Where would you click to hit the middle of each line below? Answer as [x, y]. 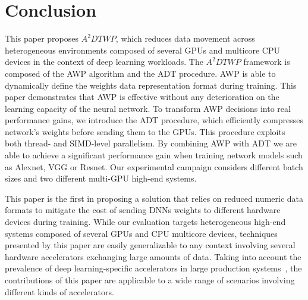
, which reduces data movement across [185, 38]
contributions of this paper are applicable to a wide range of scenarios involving [150, 280]
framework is [267, 62]
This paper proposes [42, 38]
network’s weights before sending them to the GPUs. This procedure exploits [145, 131]
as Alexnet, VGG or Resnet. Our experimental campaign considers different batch [154, 166]
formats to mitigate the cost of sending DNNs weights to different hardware [143, 210]
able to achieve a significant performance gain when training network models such [154, 155]
